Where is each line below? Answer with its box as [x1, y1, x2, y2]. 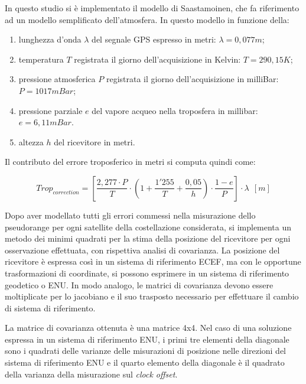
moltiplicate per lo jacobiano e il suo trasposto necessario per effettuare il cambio [5, 290, 299, 302]
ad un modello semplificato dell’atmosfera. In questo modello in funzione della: [5, 13, 289, 25]
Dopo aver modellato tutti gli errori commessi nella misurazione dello [5, 209, 256, 221]
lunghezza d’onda [18, 33, 82, 45]
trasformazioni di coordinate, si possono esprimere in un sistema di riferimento [5, 266, 289, 279]
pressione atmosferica [18, 73, 96, 85]
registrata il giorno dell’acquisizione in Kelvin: [74, 53, 241, 65]
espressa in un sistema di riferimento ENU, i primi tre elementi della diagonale [5, 333, 289, 345]
